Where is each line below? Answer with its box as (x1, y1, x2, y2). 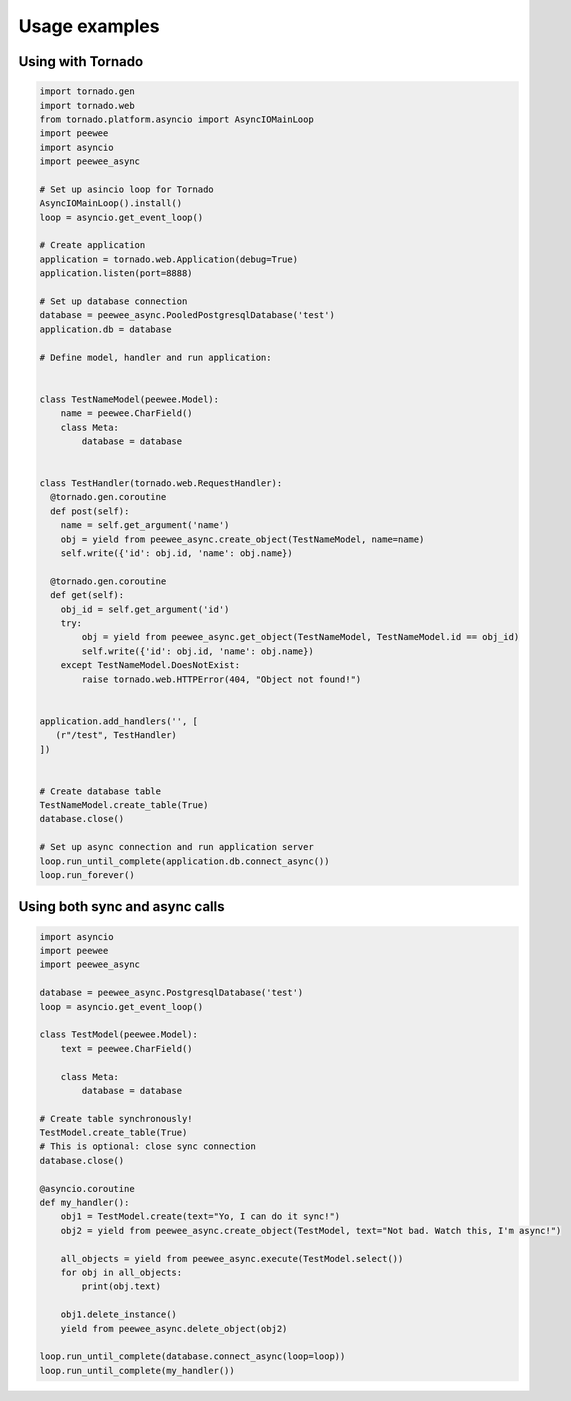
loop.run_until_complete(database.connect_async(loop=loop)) (39, 1351, 346, 1362)
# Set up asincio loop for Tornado (39, 183, 214, 195)
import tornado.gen (39, 86, 135, 97)
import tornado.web (39, 100, 135, 111)
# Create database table (39, 785, 162, 797)
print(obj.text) (81, 1281, 162, 1292)
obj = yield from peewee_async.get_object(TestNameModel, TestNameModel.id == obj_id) (81, 631, 520, 643)
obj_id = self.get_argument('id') (60, 603, 230, 615)
